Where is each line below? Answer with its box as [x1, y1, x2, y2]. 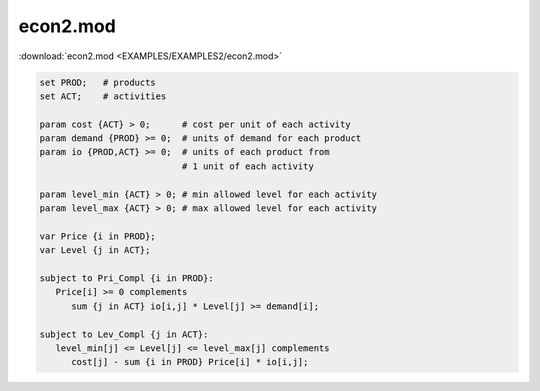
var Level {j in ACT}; [39, 245, 151, 256]
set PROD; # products [39, 76, 157, 88]
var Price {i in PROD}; [39, 230, 157, 242]
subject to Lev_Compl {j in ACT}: [39, 328, 209, 340]
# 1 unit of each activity [181, 160, 314, 172]
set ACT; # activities [39, 90, 167, 102]
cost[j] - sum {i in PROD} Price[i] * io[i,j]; [71, 356, 309, 368]
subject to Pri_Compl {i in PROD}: [39, 273, 214, 284]
